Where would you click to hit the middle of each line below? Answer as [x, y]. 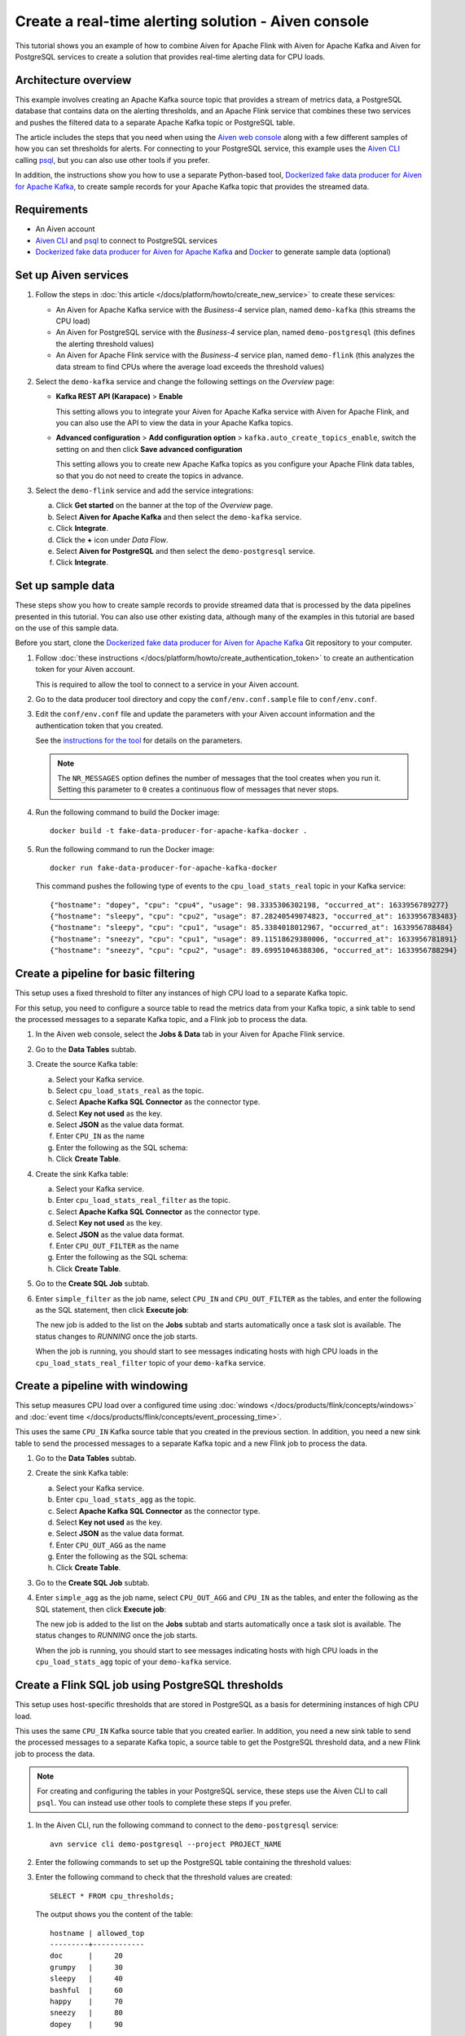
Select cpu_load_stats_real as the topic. [130, 1090]
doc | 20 [87, 1956]
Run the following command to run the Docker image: [125, 849]
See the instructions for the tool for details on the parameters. [139, 740]
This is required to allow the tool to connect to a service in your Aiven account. [167, 684]
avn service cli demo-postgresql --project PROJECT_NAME [166, 1844]
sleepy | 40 [87, 1979]
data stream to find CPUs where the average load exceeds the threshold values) [190, 366]
